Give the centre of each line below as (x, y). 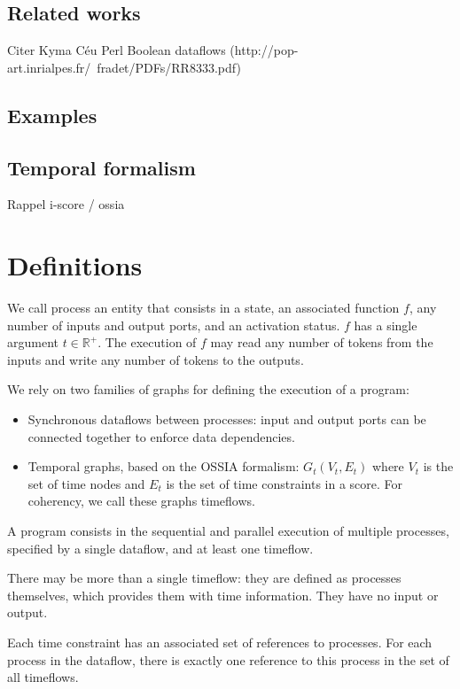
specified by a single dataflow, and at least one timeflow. (160, 548)
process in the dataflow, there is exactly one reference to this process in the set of (228, 659)
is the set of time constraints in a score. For (285, 483)
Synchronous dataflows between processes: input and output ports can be (227, 419)
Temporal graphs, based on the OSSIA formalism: (164, 466)
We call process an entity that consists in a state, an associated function (203, 308)
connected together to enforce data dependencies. (161, 436)
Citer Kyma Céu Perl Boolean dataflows (117, 50)
